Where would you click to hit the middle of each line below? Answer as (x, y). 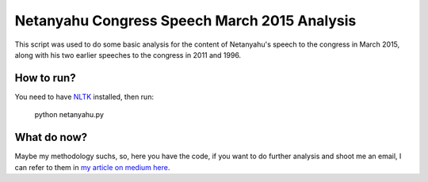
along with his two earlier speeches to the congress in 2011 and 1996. (128, 55)
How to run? (45, 78)
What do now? (51, 137)
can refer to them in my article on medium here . (92, 167)
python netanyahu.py (69, 115)
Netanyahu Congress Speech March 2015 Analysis (185, 21)
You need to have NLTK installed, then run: (84, 97)
